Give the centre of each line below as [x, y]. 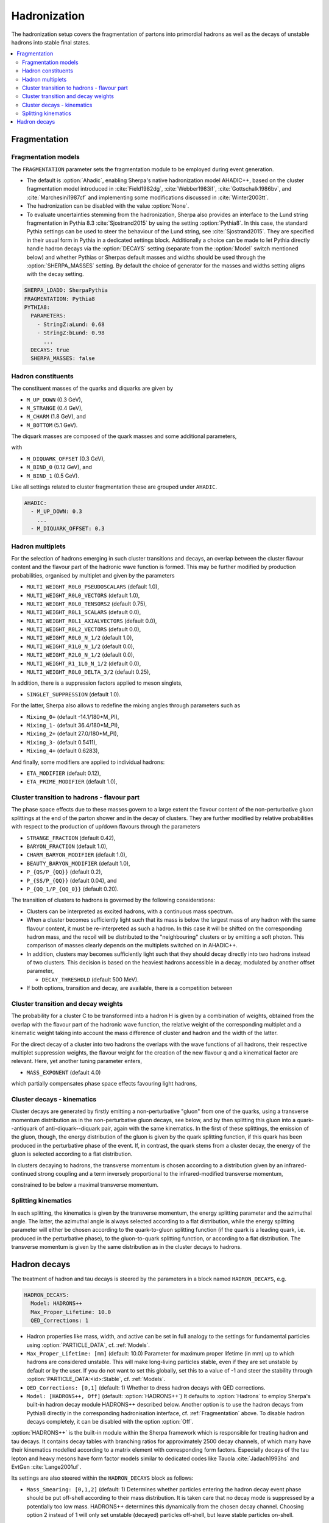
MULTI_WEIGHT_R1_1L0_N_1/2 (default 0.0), [84, 663]
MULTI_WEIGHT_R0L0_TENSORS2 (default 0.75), [87, 604]
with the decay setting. [55, 274]
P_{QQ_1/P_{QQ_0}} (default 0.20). [73, 889]
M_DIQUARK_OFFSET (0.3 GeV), [66, 458]
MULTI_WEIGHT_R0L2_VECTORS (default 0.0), [84, 629]
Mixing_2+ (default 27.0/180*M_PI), [73, 733]
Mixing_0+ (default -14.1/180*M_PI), [73, 716]
